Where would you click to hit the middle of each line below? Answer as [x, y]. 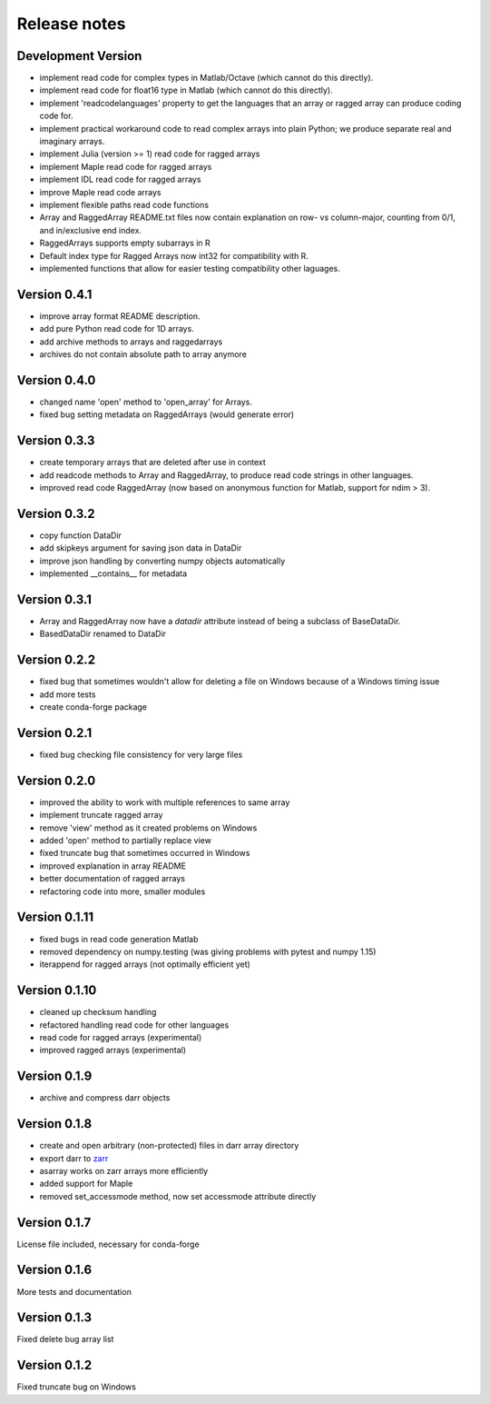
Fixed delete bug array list [65, 1339]
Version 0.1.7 [54, 1222]
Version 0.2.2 [56, 660]
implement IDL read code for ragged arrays [120, 179]
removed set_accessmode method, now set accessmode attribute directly [178, 1196]
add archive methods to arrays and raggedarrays [131, 342]
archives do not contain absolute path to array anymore [143, 354]
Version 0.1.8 [54, 1124]
